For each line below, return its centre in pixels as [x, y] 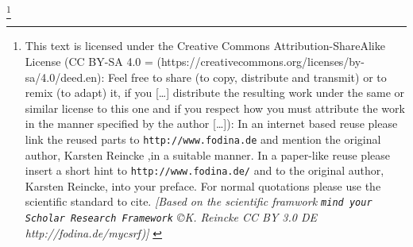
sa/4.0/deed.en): [65, 77]
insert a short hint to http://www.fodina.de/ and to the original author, [205, 170]
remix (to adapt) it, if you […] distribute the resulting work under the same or [215, 93]
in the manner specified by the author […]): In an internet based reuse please [211, 123]
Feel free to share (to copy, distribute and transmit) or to [247, 77]
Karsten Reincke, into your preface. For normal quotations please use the [203, 185]
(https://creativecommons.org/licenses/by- [261, 61]
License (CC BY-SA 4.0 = [89, 61]
